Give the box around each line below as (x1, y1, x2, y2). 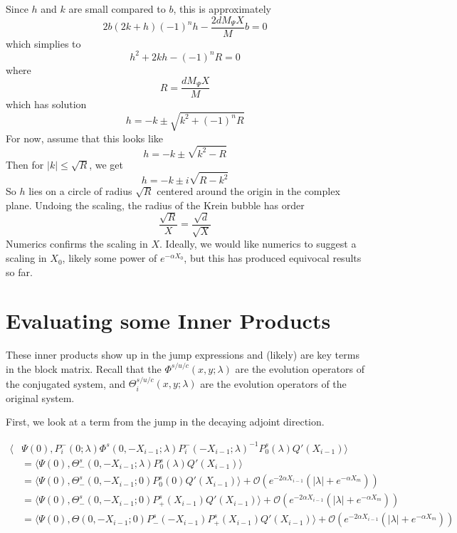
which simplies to (6, 36, 81, 51)
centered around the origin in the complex (157, 184, 340, 199)
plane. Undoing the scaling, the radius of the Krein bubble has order (6, 197, 305, 212)
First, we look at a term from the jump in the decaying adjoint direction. (6, 414, 325, 429)
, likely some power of (62, 250, 157, 265)
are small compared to (68, 1, 166, 16)
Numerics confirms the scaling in (6, 236, 148, 251)
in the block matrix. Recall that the (6, 361, 162, 376)
